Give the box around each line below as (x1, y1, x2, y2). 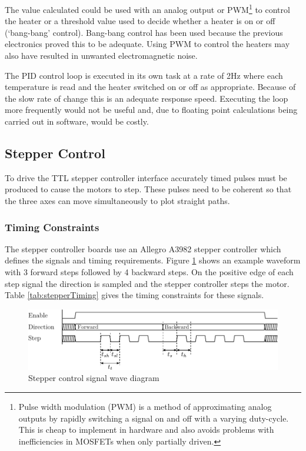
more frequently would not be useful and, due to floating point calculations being (5, 103, 298, 116)
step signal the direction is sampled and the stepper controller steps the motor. (5, 277, 290, 289)
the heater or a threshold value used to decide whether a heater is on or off (5, 15, 275, 27)
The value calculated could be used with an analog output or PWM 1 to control (5, 2, 290, 15)
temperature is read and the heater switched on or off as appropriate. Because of (5, 81, 296, 93)
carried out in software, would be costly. (5, 115, 149, 127)
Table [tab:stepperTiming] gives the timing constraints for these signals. (5, 289, 264, 301)
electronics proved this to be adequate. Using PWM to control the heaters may (5, 38, 290, 50)
